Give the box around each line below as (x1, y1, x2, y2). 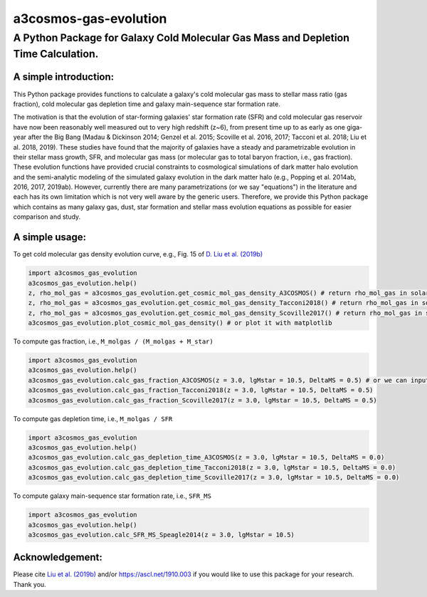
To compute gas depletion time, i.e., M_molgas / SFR (13, 414, 173, 423)
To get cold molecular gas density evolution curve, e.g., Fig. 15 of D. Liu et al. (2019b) (13, 250, 263, 259)
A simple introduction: (13, 71, 115, 83)
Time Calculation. (13, 47, 99, 61)
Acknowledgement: (13, 551, 102, 564)
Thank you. (13, 580, 46, 588)
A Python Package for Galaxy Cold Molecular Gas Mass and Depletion (13, 31, 350, 44)
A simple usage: (13, 232, 87, 244)
